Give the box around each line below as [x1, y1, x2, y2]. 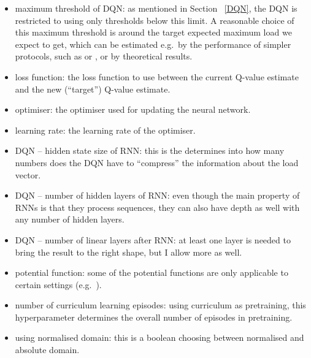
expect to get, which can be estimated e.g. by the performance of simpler [15, 37, 291, 50]
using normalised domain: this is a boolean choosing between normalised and [15, 331, 304, 344]
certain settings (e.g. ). [15, 278, 102, 291]
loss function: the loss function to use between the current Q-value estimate [15, 70, 299, 83]
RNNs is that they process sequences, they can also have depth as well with [15, 200, 300, 213]
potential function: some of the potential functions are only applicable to [15, 266, 288, 279]
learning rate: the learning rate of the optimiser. [15, 123, 196, 136]
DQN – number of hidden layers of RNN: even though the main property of [15, 189, 300, 202]
